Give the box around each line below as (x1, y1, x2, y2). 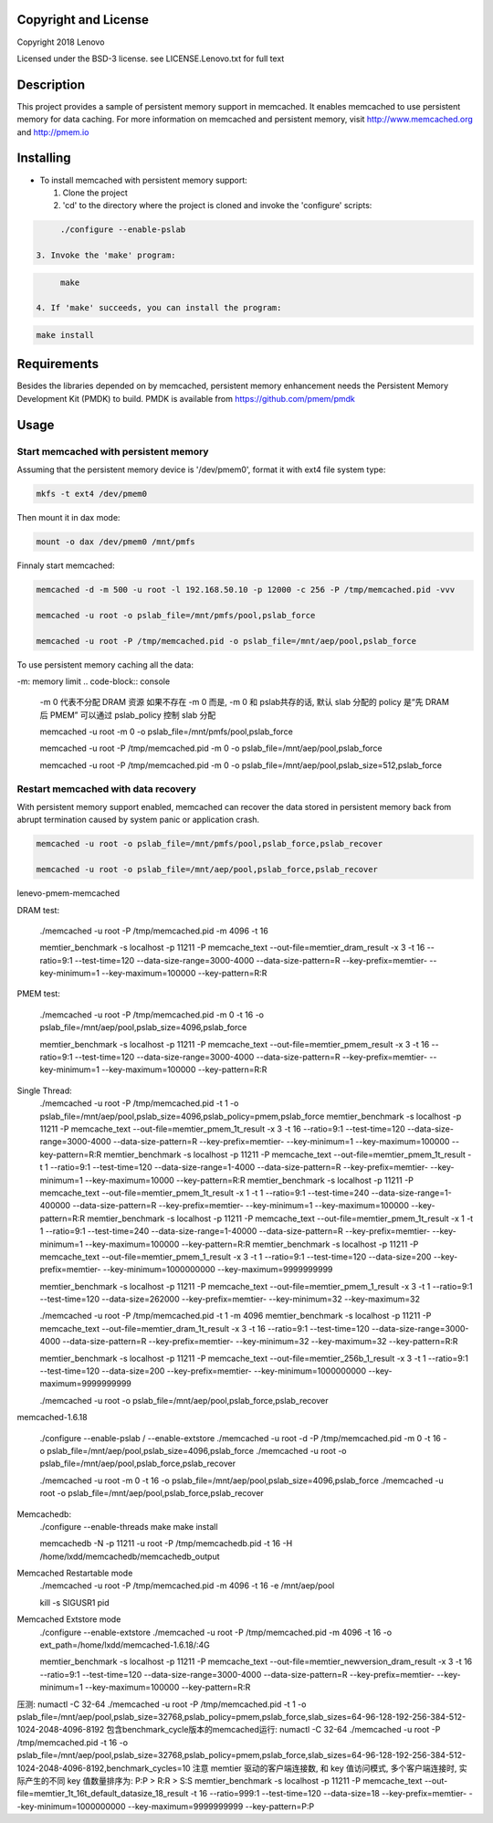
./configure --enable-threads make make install (39, 1521, 218, 1532)
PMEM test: (16, 988, 61, 999)
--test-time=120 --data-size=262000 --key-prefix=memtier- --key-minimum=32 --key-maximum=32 (39, 1293, 420, 1305)
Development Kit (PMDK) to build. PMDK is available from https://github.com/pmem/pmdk (16, 393, 355, 404)
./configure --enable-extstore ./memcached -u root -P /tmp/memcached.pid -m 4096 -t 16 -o (39, 1627, 393, 1638)
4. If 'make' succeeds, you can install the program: (36, 302, 282, 313)
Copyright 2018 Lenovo (16, 37, 105, 47)
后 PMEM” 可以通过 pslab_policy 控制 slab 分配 (39, 709, 216, 721)
